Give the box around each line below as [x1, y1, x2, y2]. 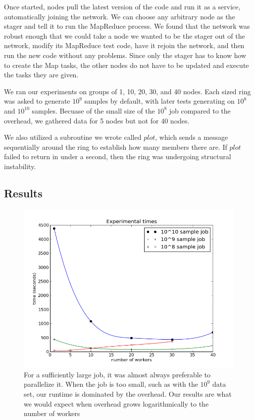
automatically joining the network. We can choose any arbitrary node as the [4, 11, 235, 21]
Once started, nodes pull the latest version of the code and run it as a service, [4, 1, 241, 11]
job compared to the [169, 105, 231, 116]
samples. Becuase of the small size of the [32, 105, 155, 116]
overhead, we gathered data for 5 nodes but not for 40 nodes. [4, 115, 190, 125]
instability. [4, 161, 36, 171]
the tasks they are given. [4, 69, 79, 80]
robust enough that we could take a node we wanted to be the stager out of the [4, 30, 245, 41]
